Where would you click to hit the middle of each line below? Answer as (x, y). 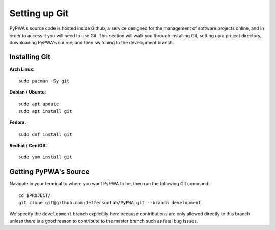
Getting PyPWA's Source (49, 172)
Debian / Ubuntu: (28, 92)
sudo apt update (39, 104)
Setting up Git (39, 13)
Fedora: (18, 122)
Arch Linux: (22, 69)
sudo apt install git (45, 111)
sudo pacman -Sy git (44, 81)
